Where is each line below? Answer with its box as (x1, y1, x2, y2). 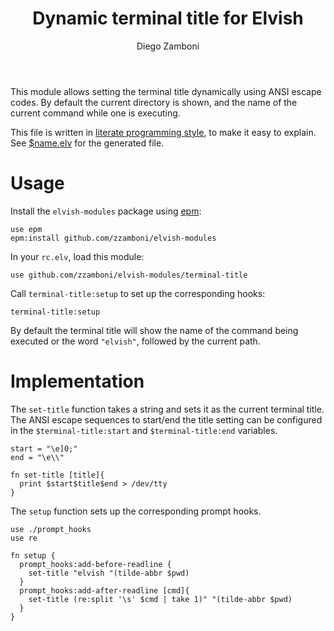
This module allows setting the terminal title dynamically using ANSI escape (10, 85, 322, 97)
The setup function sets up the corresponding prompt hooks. (10, 505, 262, 517)
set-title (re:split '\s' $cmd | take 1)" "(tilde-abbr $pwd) (28, 594, 293, 604)
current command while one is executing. (10, 107, 181, 119)
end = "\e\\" (10, 452, 65, 462)
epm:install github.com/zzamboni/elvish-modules (10, 233, 217, 243)
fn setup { (10, 550, 56, 561)
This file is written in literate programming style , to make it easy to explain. (10, 126, 317, 138)
